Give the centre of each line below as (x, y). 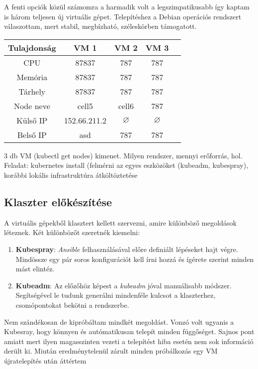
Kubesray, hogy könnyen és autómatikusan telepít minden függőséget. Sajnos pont (129, 331)
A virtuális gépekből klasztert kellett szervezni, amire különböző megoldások (120, 222)
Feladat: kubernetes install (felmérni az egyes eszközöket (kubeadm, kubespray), (126, 165)
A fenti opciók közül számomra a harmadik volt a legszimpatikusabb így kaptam (127, 6)
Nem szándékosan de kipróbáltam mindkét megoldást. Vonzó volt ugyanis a (119, 321)
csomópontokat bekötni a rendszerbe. (72, 305)
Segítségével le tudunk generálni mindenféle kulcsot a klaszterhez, (116, 295)
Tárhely (32, 91)
